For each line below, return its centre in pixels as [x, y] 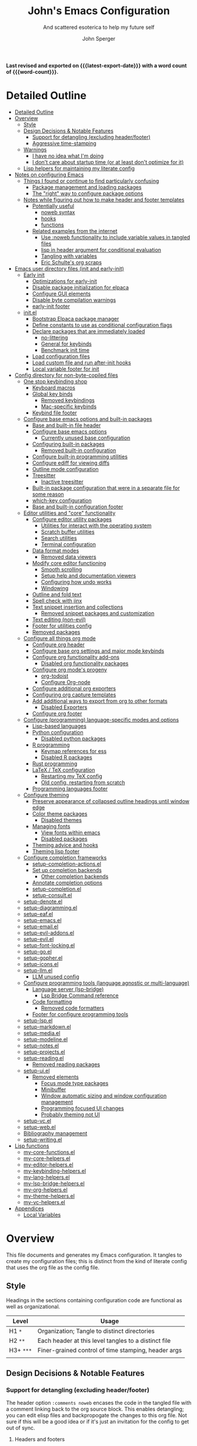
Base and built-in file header [66, 425]
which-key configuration [62, 500]
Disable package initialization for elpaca [81, 287]
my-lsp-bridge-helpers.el [54, 1183]
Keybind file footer [55, 413]
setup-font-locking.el [49, 945]
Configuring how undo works [76, 581]
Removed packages [56, 632]
